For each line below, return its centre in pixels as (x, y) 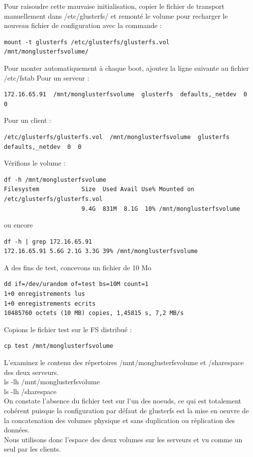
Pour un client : (28, 120)
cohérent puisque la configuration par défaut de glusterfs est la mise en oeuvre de (126, 410)
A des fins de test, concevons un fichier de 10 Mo (78, 267)
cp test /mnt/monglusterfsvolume (59, 346)
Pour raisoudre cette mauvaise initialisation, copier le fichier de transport (114, 6)
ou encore (18, 225)
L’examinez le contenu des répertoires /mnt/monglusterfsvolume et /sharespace (124, 362)
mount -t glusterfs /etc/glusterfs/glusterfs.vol (87, 42)
